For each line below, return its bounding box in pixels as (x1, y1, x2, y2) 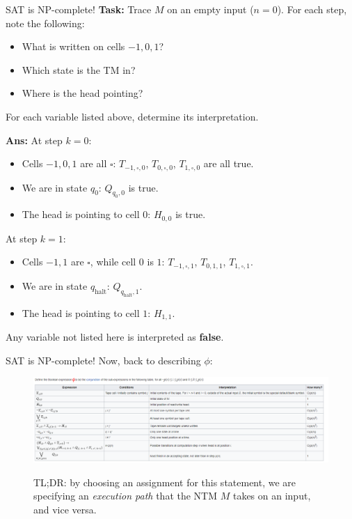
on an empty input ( (167, 2, 254, 16)
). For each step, (277, 2, 347, 16)
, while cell (90, 254, 136, 269)
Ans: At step (6, 132, 63, 147)
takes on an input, (232, 488, 311, 503)
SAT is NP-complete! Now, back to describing (6, 353, 201, 367)
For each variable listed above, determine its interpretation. (6, 109, 259, 123)
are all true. (203, 156, 254, 171)
